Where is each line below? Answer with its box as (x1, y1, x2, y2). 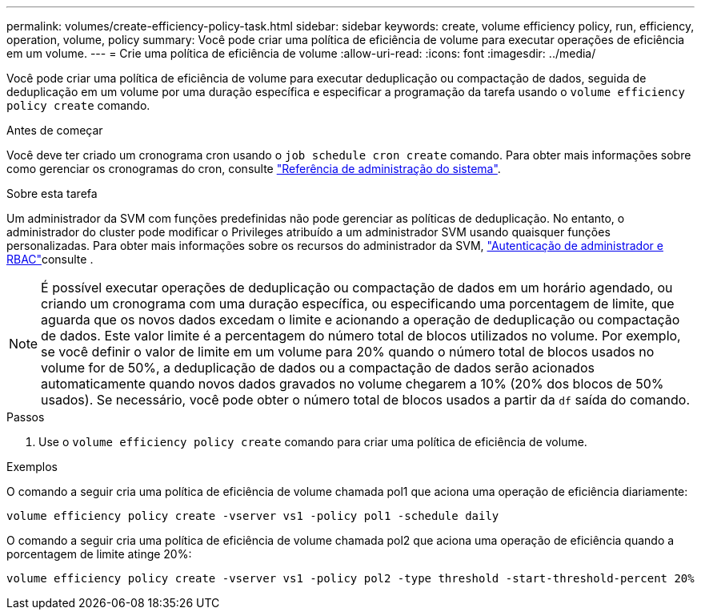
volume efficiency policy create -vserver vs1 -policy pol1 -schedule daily (6, 509, 499, 522)
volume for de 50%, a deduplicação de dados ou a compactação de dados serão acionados (41, 360, 595, 376)
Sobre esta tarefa (6, 187, 98, 200)
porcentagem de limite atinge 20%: (6, 547, 192, 561)
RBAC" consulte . (6, 252, 94, 266)
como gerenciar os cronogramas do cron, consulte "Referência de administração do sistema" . (6, 162, 501, 175)
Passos (6, 410, 45, 424)
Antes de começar (6, 123, 103, 137)
